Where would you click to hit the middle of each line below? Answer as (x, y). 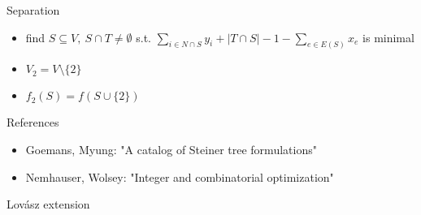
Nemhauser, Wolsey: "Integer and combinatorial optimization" (180, 176)
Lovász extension (48, 204)
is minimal (388, 37)
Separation (33, 10)
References (33, 122)
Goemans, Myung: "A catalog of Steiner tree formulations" (171, 150)
